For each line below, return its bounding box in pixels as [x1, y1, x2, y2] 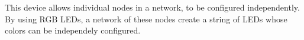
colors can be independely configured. [5, 24, 141, 36]
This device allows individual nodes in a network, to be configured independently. [5, 1, 300, 13]
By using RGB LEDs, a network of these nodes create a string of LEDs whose [5, 12, 287, 25]
